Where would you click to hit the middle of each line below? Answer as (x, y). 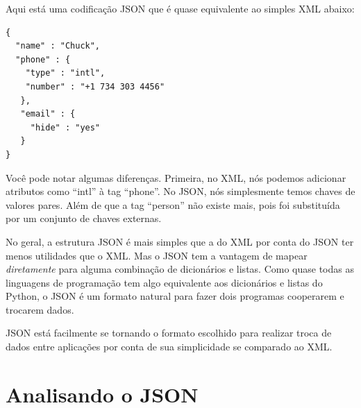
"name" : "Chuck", (58, 46)
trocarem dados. (40, 309)
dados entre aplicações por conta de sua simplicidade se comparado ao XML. (169, 347)
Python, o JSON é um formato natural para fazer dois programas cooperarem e (175, 296)
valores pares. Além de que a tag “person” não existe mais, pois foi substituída (173, 204)
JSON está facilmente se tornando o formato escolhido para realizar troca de (169, 333)
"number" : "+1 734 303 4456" (95, 86)
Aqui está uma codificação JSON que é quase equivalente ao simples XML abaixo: (180, 8)
